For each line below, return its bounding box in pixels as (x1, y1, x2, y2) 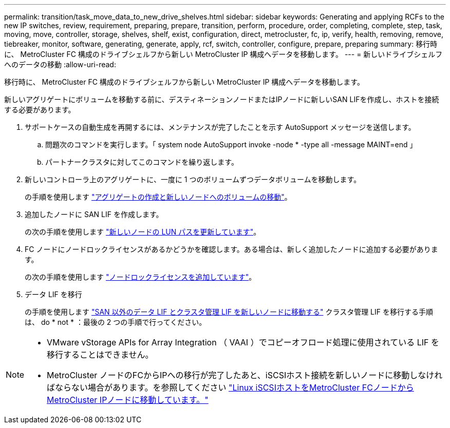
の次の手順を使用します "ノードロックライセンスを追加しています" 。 (25, 273, 256, 281)
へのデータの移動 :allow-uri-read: (4, 60, 116, 69)
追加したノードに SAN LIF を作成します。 (25, 210, 163, 219)
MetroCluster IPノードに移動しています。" (47, 395, 209, 405)
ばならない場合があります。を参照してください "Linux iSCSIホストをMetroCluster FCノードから (47, 382, 414, 393)
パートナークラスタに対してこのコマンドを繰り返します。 (45, 158, 238, 166)
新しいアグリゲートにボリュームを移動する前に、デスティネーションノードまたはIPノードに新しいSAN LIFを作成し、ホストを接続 (4, 95, 439, 104)
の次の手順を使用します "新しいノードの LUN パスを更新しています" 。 (25, 227, 261, 236)
